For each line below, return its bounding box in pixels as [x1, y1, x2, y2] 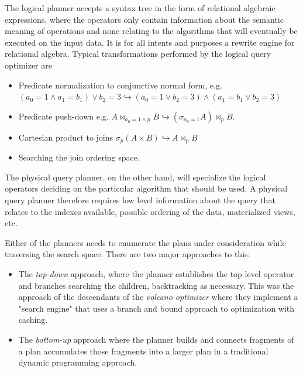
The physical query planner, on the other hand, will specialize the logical [5, 170, 266, 183]
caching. [18, 313, 48, 326]
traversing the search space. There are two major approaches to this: [5, 248, 250, 260]
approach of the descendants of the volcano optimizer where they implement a [18, 291, 298, 303]
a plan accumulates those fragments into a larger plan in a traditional [18, 344, 268, 357]
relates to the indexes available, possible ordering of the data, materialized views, [5, 205, 295, 217]
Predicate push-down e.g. [18, 110, 109, 122]
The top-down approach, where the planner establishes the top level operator [18, 267, 294, 279]
